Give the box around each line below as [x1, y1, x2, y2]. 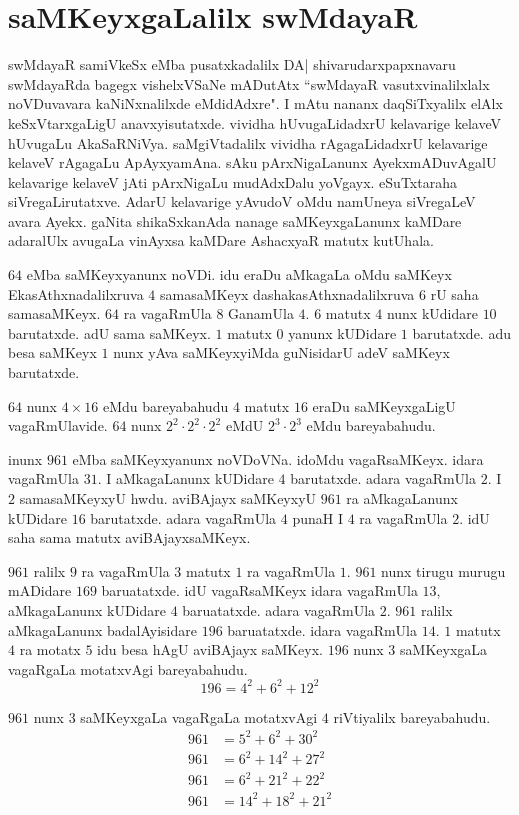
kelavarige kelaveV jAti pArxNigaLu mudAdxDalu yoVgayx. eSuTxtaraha [8, 171, 457, 192]
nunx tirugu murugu [381, 560, 506, 581]
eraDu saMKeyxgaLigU [312, 395, 456, 416]
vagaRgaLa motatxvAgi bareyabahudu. [8, 658, 248, 679]
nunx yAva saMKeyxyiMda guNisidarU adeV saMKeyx [113, 342, 450, 363]
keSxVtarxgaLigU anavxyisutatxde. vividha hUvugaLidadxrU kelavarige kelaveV [8, 112, 501, 133]
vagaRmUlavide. [8, 415, 108, 436]
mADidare [8, 580, 72, 601]
